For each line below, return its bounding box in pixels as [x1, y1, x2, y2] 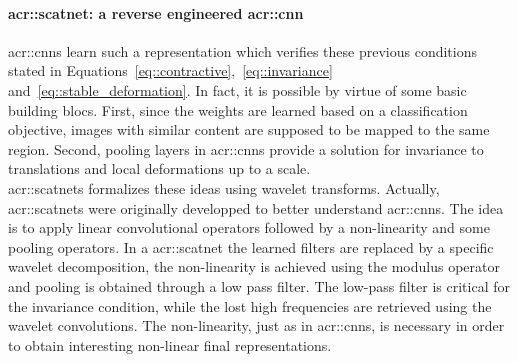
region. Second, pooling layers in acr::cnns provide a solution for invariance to [8, 138, 484, 159]
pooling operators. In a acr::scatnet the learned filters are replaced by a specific [8, 236, 494, 257]
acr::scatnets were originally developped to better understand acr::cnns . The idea [8, 197, 504, 218]
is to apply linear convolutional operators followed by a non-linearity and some [8, 217, 490, 238]
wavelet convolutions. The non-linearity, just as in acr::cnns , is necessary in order [8, 315, 505, 336]
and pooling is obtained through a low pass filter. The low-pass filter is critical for [8, 275, 510, 296]
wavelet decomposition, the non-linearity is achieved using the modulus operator [8, 256, 500, 277]
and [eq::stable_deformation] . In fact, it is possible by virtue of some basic [8, 79, 467, 100]
